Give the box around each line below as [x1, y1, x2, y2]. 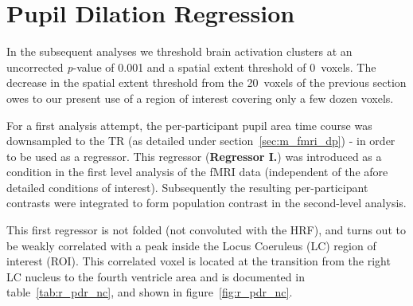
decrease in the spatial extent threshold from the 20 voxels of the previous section [6, 74, 407, 91]
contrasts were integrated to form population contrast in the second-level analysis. [6, 194, 407, 211]
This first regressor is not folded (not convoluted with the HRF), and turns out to [6, 222, 406, 238]
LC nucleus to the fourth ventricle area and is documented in [6, 268, 305, 284]
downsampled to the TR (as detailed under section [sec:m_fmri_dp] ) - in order [6, 132, 395, 149]
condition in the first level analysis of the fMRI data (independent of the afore [6, 163, 388, 180]
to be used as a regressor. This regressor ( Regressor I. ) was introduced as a [6, 147, 382, 164]
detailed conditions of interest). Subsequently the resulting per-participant [6, 178, 368, 195]
